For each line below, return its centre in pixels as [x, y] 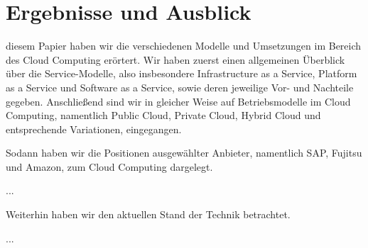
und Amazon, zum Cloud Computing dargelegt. [109, 166]
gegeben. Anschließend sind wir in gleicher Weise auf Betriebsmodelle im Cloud [178, 101]
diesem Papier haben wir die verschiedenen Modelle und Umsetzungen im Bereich [184, 46]
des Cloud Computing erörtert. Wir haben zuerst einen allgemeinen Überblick [175, 59]
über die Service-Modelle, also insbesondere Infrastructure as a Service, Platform [182, 73]
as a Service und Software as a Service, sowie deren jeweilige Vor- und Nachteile [180, 87]
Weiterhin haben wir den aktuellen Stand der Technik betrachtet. [148, 214]
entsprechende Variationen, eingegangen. [94, 129]
